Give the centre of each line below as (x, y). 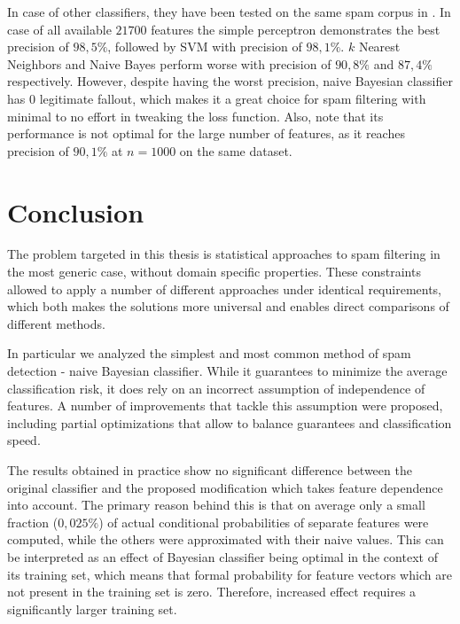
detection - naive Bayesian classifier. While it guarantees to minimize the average (227, 371)
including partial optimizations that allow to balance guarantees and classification (230, 422)
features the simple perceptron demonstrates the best (296, 29)
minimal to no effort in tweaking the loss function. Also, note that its (195, 116)
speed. (24, 440)
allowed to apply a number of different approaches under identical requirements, (225, 289)
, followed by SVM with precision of (205, 47)
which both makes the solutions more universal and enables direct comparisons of (228, 306)
